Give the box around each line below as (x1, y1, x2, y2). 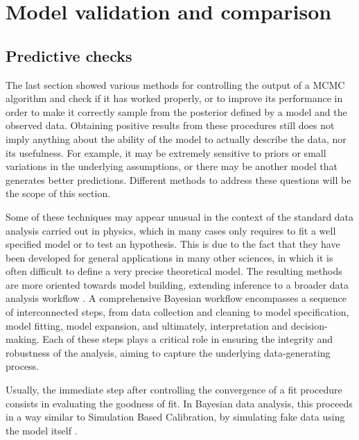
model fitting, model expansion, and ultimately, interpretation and (6, 318, 288, 332)
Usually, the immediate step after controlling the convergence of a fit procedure (6, 382, 342, 397)
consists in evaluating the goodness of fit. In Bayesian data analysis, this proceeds (6, 396, 353, 410)
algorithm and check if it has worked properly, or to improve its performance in (6, 91, 343, 105)
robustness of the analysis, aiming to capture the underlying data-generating (6, 345, 331, 359)
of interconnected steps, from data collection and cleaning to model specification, (6, 305, 349, 319)
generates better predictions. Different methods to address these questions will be (6, 172, 351, 187)
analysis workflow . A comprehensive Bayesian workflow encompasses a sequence (6, 291, 347, 305)
